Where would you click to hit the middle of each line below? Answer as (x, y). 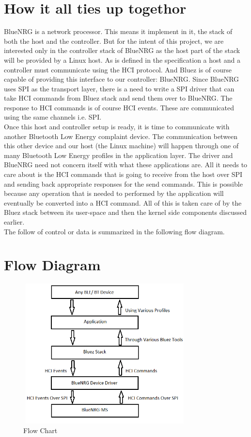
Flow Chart (40, 430)
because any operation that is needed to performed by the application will (114, 193)
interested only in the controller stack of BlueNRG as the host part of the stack (122, 50)
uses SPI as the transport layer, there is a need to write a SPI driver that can (119, 88)
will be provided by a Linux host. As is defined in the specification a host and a (122, 60)
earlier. (14, 222)
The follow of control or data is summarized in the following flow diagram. (114, 231)
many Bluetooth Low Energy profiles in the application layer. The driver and (118, 155)
